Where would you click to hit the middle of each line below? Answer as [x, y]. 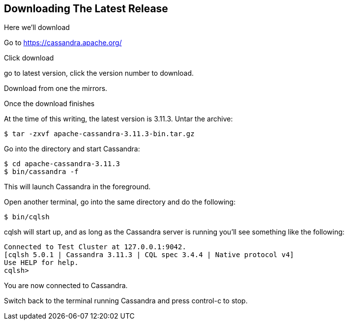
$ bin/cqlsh [27, 217]
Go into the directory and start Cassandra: [72, 149]
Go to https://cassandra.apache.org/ [63, 43]
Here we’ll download [37, 28]
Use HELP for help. [41, 263]
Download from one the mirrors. [56, 88]
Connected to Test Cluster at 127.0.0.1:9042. [95, 247]
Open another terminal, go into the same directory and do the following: [120, 202]
